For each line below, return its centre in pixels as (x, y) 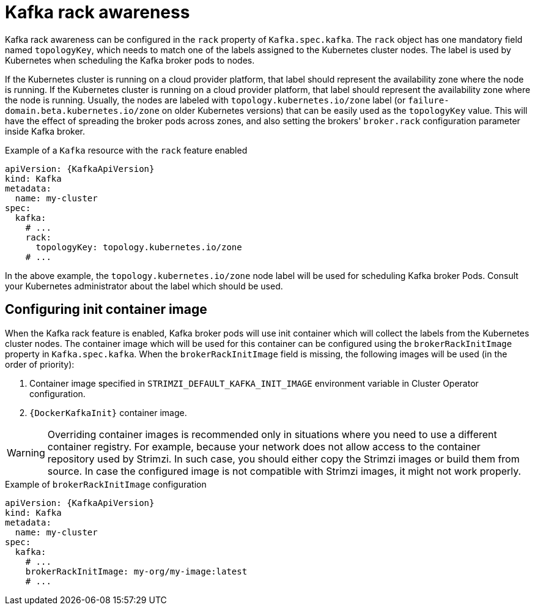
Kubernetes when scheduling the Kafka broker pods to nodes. (130, 60)
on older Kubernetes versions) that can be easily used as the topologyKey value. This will (345, 110)
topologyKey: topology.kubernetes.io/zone (139, 247)
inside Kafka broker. (45, 131)
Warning (26, 452)
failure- (429, 100)
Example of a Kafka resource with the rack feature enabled (126, 150)
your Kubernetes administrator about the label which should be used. (144, 286)
